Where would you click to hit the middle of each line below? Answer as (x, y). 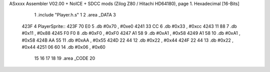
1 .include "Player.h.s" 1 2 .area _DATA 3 (75, 15)
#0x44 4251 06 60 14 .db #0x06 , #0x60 (64, 47)
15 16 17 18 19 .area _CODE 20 (65, 58)
